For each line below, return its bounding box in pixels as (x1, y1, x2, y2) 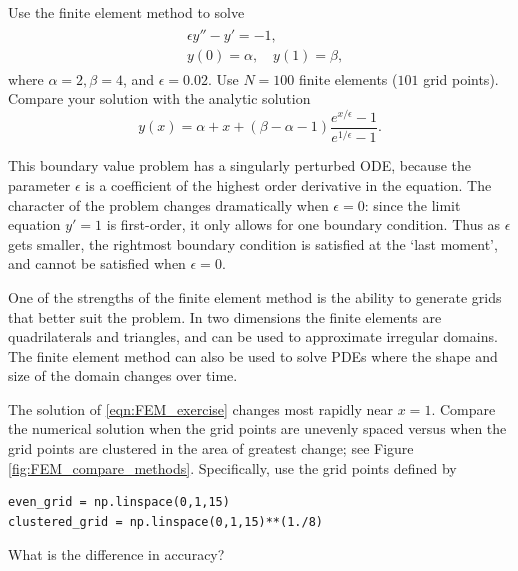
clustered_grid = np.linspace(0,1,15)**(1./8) (8, 514, 323, 529)
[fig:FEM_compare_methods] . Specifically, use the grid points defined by (8, 457, 457, 478)
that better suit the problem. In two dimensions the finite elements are (8, 306, 442, 327)
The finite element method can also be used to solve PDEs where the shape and (8, 345, 498, 366)
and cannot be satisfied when (8, 253, 186, 274)
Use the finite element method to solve (8, 2, 245, 22)
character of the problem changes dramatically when (8, 194, 329, 215)
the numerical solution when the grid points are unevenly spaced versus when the (8, 418, 507, 439)
